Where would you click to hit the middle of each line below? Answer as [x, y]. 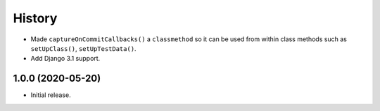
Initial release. [51, 95]
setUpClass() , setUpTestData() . [83, 48]
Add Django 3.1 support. [65, 59]
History [35, 18]
